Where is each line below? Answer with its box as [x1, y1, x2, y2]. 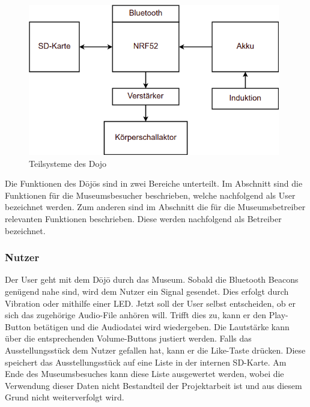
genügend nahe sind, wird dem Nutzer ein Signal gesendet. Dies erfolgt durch [5, 285, 289, 297]
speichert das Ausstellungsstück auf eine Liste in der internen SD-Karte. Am [5, 355, 287, 368]
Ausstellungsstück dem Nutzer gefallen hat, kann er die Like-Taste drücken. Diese [5, 343, 306, 356]
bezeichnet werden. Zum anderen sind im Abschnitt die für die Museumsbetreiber [5, 200, 306, 213]
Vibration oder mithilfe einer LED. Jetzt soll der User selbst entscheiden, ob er [5, 297, 296, 309]
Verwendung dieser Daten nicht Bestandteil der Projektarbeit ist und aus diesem [5, 379, 302, 391]
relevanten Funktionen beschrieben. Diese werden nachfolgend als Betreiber [5, 212, 282, 225]
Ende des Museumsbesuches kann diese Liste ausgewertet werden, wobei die [5, 367, 284, 380]
